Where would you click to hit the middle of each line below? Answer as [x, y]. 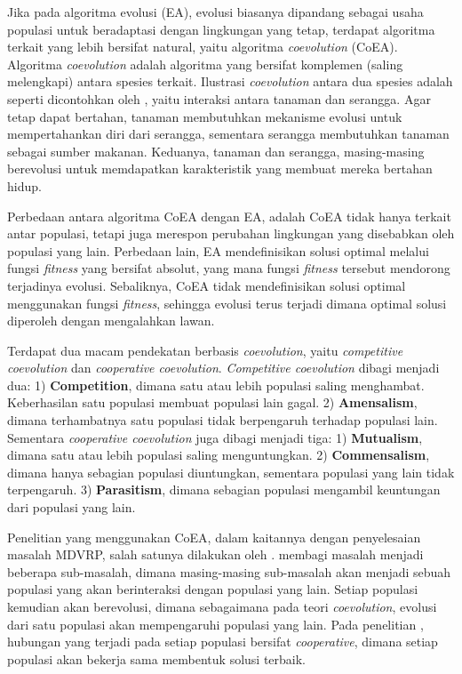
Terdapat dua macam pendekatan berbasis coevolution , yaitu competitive [205, 350]
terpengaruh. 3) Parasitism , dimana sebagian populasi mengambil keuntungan [224, 489]
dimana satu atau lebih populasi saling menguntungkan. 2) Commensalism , [219, 455]
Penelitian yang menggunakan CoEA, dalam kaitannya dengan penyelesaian [214, 537]
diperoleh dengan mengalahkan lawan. [111, 321]
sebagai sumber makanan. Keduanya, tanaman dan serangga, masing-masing [216, 151]
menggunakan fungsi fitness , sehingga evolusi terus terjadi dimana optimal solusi [227, 303]
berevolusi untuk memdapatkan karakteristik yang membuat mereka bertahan [220, 168]
